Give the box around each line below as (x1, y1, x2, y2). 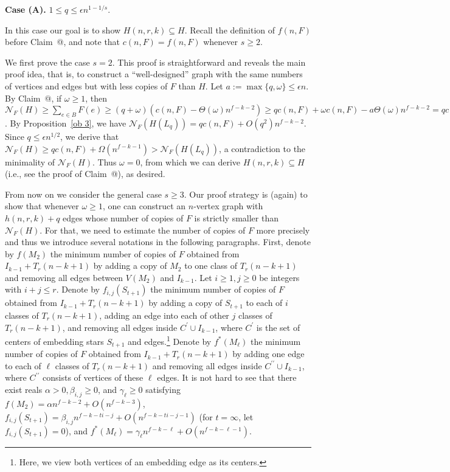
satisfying (145, 383, 181, 396)
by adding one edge (232, 347, 305, 360)
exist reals (5, 383, 43, 396)
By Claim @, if (5, 91, 62, 104)
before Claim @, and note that (5, 35, 120, 48)
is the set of (256, 321, 300, 333)
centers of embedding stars (5, 335, 104, 347)
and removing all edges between (5, 271, 123, 283)
